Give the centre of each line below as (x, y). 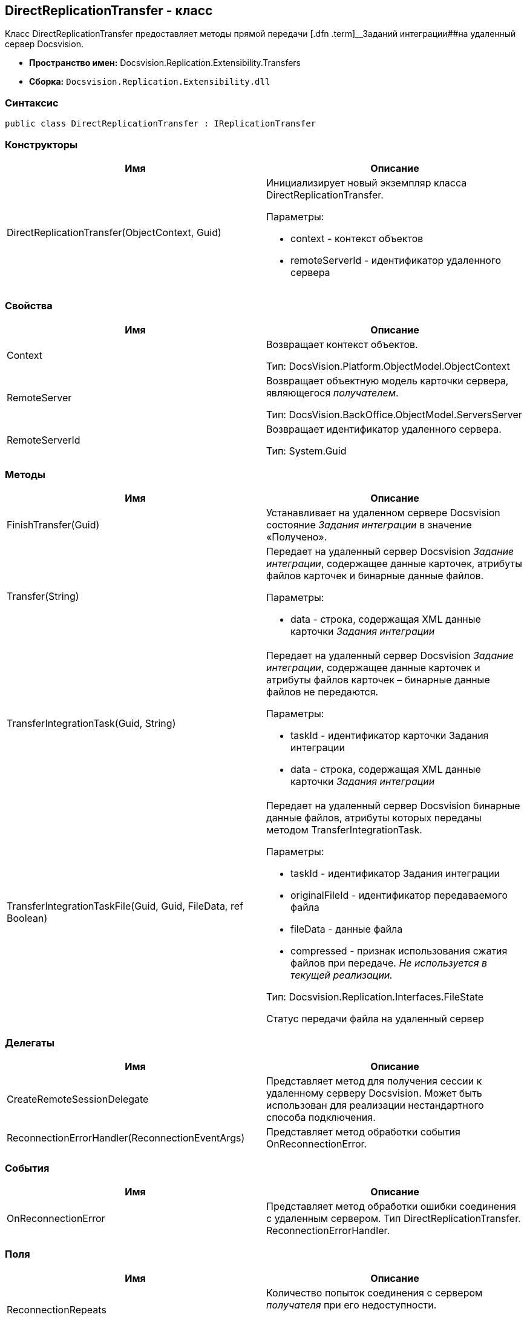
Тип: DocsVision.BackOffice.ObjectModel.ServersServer (394, 414)
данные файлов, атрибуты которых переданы (374, 818)
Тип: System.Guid (306, 451)
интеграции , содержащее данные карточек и (373, 668)
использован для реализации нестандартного (375, 1105)
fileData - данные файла (347, 929)
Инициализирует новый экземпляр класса (367, 182)
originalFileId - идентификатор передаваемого (399, 895)
